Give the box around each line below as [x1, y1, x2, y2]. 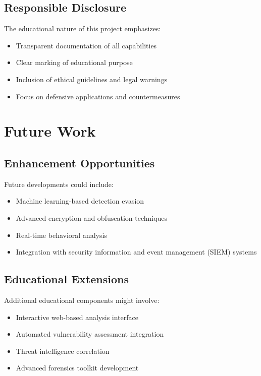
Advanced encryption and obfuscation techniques [16, 212, 168, 223]
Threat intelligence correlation [16, 345, 110, 356]
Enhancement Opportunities [4, 155, 155, 170]
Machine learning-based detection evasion [16, 196, 144, 206]
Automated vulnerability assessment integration [16, 329, 164, 339]
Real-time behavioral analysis [16, 229, 107, 240]
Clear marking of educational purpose [16, 57, 133, 68]
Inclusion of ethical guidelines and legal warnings [16, 74, 168, 84]
